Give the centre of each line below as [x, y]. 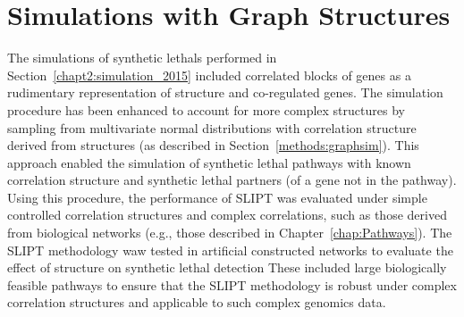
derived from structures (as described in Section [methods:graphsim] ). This [213, 145]
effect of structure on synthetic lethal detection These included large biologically [227, 267]
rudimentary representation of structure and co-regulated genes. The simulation [225, 92]
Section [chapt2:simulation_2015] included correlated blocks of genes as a [209, 75]
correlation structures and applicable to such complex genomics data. [197, 302]
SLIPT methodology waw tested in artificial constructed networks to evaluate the [230, 250]
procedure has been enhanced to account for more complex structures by [206, 109]
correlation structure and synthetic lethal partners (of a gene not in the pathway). [232, 180]
